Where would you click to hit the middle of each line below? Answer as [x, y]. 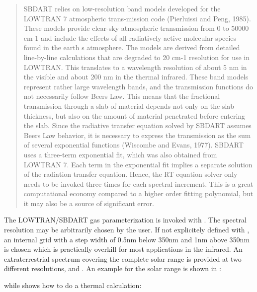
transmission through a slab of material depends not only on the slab [129, 106]
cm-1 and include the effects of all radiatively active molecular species [130, 37]
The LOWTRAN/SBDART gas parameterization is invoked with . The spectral [125, 220]
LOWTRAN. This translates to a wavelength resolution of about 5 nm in [135, 67]
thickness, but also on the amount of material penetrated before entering [134, 115]
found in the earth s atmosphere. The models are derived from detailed [132, 47]
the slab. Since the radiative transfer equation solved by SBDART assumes [137, 125]
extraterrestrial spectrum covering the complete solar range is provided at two [123, 258]
